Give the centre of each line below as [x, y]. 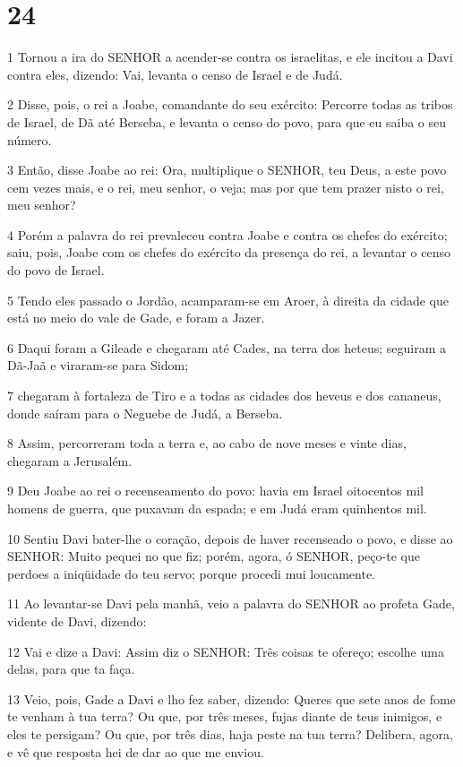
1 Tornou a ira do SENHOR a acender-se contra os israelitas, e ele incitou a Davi [230, 57]
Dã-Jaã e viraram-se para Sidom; [98, 365]
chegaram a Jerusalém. [70, 460]
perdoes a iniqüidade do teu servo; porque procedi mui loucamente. [191, 573]
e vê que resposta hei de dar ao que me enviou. [136, 751]
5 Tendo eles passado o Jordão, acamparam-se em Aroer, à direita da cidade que [228, 300]
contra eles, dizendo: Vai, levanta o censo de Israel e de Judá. [175, 74]
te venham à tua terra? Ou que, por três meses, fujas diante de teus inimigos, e [225, 716]
